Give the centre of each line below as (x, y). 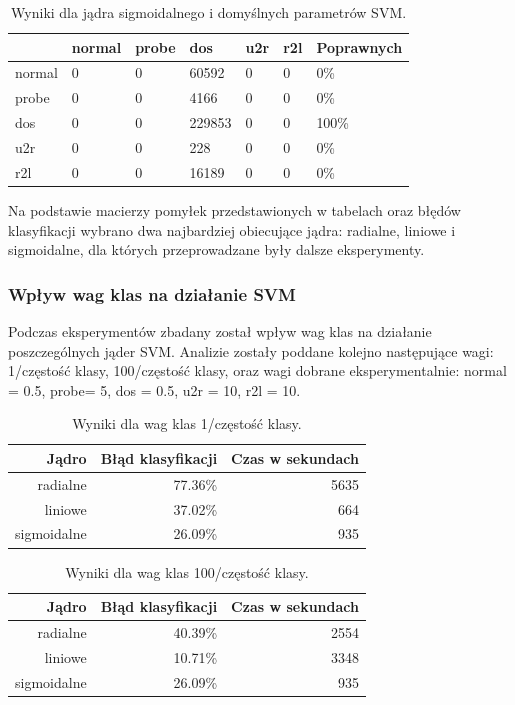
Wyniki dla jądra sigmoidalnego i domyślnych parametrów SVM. (209, 12)
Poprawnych (359, 46)
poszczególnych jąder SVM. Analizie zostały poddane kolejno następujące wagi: (251, 350)
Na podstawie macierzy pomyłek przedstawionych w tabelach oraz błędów (234, 209)
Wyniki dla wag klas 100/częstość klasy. (187, 571)
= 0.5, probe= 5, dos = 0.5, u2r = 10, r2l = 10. (154, 389)
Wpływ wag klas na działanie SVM (152, 293)
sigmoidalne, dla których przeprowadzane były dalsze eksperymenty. (216, 249)
